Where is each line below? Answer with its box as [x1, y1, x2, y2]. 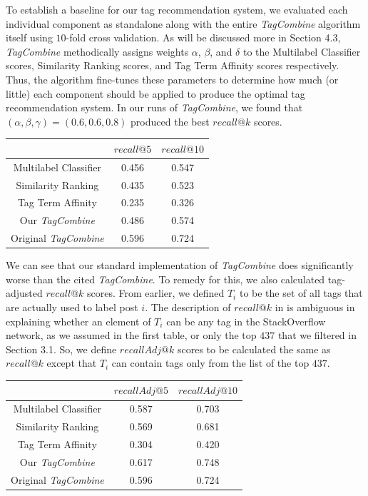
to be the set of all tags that [239, 285, 363, 300]
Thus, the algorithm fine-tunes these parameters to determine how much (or [6, 71, 339, 86]
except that [46, 355, 97, 370]
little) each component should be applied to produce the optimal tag [6, 86, 305, 101]
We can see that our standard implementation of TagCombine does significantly [6, 258, 354, 273]
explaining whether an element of [6, 313, 151, 328]
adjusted [6, 285, 43, 300]
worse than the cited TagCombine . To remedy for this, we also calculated [6, 271, 325, 286]
